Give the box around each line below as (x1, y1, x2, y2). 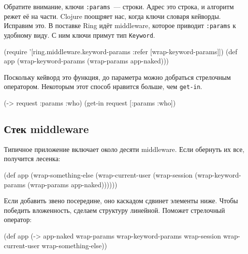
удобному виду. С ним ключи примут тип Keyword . (4, 30, 155, 40)
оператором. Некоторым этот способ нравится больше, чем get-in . (4, 81, 203, 91)
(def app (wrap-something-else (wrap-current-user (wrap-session (4, 169, 193, 179)
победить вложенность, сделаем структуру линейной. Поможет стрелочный (4, 205, 225, 215)
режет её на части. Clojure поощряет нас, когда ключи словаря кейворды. (4, 11, 221, 21)
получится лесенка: (4, 153, 60, 164)
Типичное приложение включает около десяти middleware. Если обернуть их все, (4, 144, 245, 154)
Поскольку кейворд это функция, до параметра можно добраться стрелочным (4, 72, 231, 82)
